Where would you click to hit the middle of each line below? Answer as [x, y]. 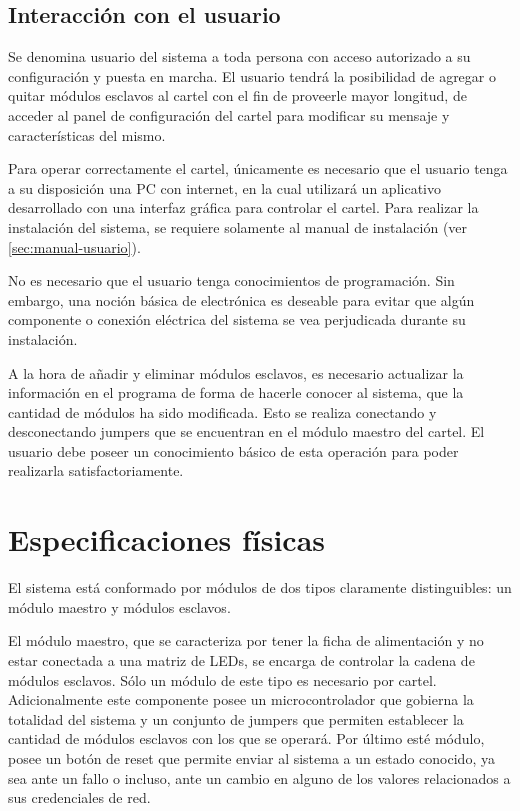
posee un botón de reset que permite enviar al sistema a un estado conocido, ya [251, 757]
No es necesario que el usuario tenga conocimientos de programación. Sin [231, 280]
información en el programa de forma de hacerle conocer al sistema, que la [236, 392]
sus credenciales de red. [79, 797]
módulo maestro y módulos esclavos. [119, 606]
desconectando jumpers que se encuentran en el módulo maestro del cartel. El [246, 431]
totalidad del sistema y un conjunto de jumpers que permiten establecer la [236, 718]
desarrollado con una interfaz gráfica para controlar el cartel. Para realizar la [243, 207]
